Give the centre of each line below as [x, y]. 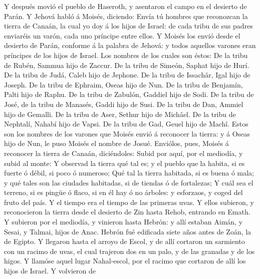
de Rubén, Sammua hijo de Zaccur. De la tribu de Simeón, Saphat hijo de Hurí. [127, 65]
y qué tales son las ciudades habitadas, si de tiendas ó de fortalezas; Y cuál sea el [129, 182]
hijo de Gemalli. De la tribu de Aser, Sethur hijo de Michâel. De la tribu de [120, 114]
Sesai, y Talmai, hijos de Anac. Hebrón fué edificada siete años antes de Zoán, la [128, 231]
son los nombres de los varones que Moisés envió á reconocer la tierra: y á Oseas [127, 133]
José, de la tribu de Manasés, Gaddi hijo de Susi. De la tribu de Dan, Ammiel [124, 104]
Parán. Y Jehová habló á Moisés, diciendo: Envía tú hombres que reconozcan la [126, 16]
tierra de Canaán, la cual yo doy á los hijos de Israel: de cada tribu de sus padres [128, 26]
